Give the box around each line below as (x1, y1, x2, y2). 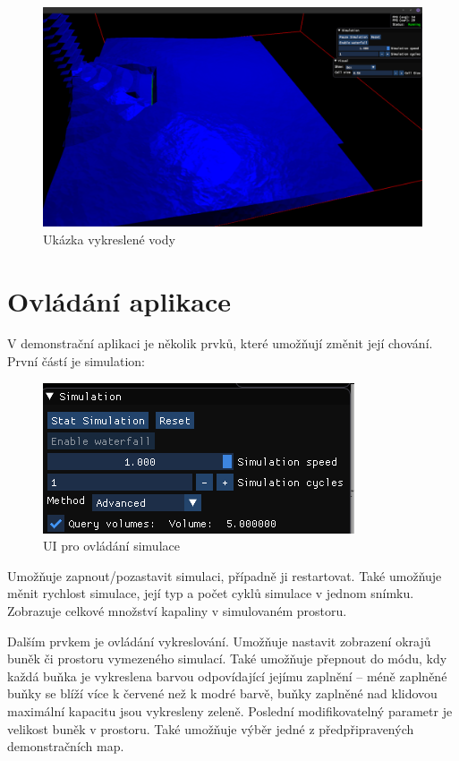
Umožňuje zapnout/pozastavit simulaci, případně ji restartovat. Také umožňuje (7, 566, 442, 585)
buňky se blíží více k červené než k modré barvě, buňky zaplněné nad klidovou (7, 684, 438, 703)
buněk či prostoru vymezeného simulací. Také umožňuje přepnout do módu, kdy (7, 649, 447, 668)
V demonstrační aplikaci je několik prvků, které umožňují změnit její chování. (7, 334, 433, 353)
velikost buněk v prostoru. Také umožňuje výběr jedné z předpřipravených (7, 719, 414, 738)
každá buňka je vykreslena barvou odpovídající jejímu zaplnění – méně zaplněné (7, 666, 447, 685)
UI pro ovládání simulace (43, 536, 180, 555)
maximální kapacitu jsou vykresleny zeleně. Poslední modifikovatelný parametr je (7, 701, 453, 720)
